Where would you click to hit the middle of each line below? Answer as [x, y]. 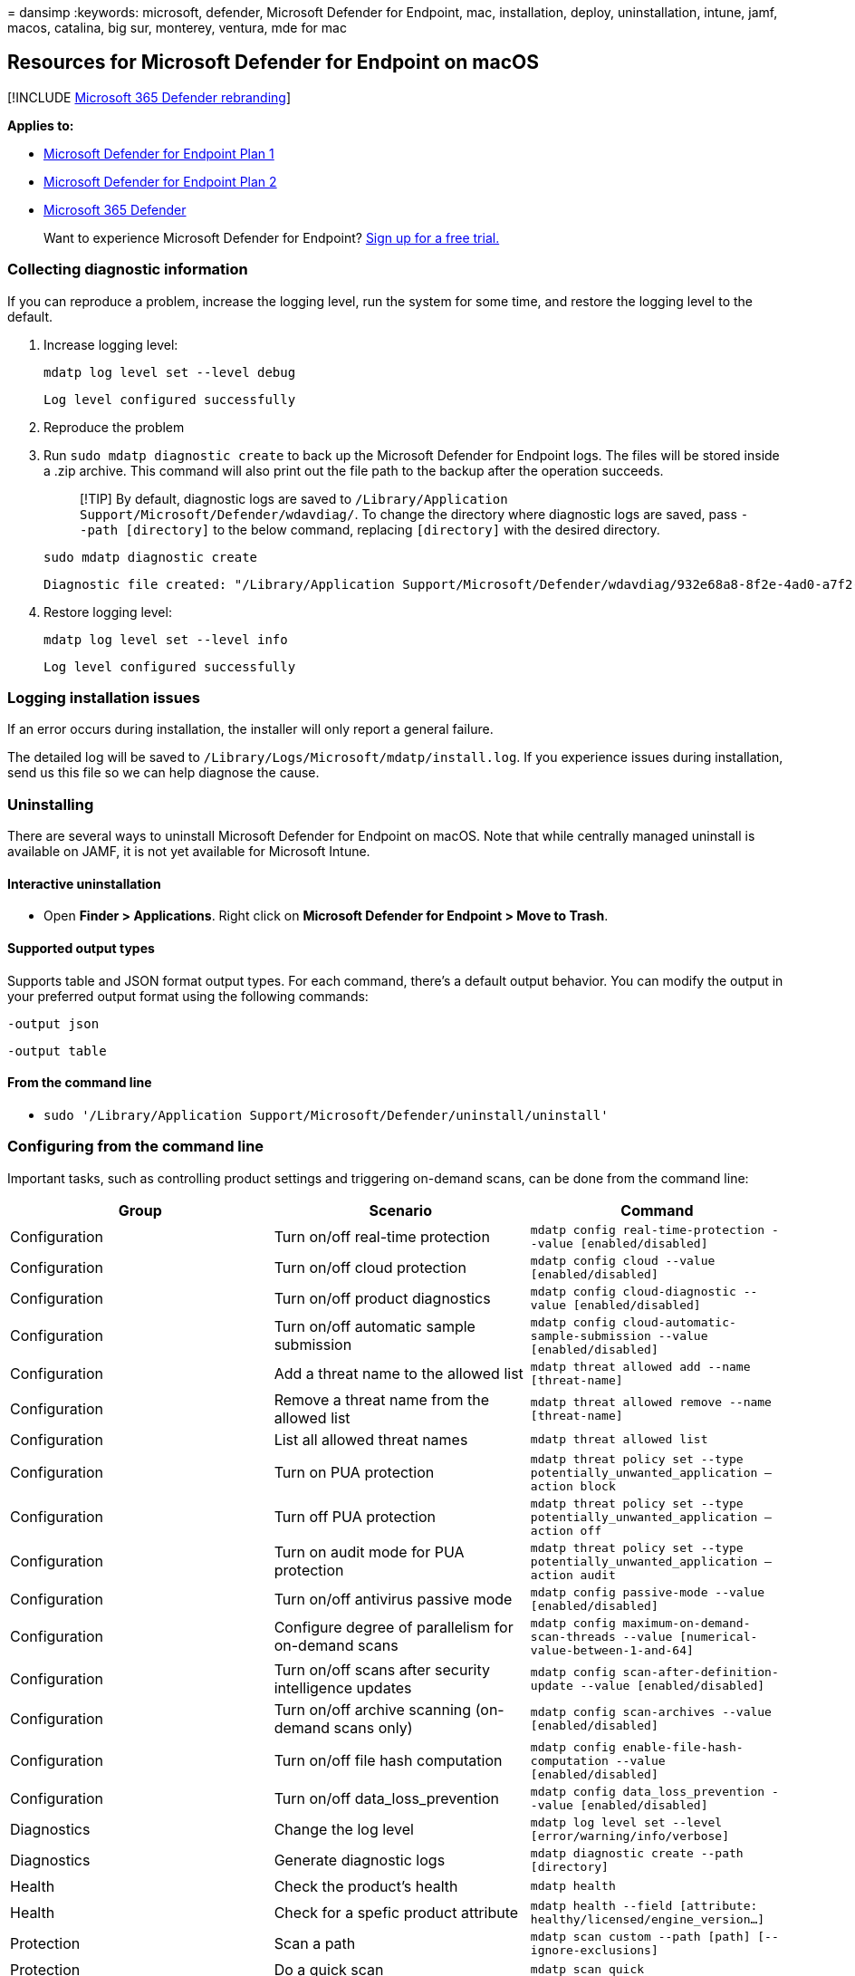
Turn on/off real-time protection [382, 1236]
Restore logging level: [108, 612]
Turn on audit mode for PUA [369, 1552]
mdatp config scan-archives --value [651, 1711]
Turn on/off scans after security [382, 1669]
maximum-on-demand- [687, 1623]
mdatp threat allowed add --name [640, 1366]
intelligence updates [343, 1687]
